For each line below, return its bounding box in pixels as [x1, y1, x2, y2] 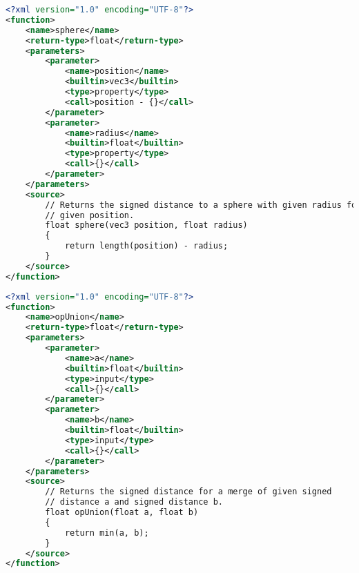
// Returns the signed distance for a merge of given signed [45, 487, 332, 497]
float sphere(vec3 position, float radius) [45, 220, 248, 231]
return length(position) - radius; [64, 241, 229, 251]
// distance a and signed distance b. [45, 497, 223, 507]
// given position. [45, 210, 135, 220]
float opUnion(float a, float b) [45, 507, 199, 517]
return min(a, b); [64, 527, 149, 538]
